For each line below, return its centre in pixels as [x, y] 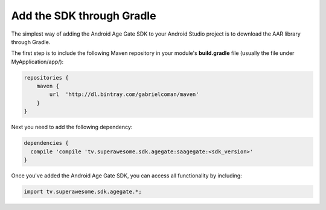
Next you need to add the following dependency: [72, 127]
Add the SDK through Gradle [84, 16]
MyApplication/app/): [37, 62]
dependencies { [46, 143]
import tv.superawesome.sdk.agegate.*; [83, 191]
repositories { [46, 78]
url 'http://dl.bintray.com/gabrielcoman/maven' [124, 94]
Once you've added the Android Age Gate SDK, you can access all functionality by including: [127, 176]
